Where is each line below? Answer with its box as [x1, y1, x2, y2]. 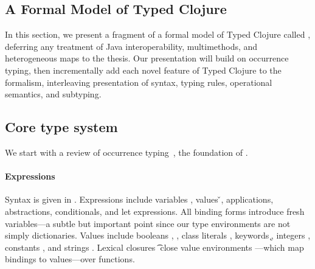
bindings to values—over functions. [5, 253, 135, 265]
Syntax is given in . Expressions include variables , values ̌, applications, [5, 193, 274, 206]
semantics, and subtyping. [5, 88, 102, 100]
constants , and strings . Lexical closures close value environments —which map [5, 240, 304, 253]
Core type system [5, 117, 118, 136]
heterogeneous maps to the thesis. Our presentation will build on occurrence [5, 52, 289, 65]
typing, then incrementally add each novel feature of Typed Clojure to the [5, 63, 282, 76]
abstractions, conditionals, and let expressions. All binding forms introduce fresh [5, 204, 305, 217]
